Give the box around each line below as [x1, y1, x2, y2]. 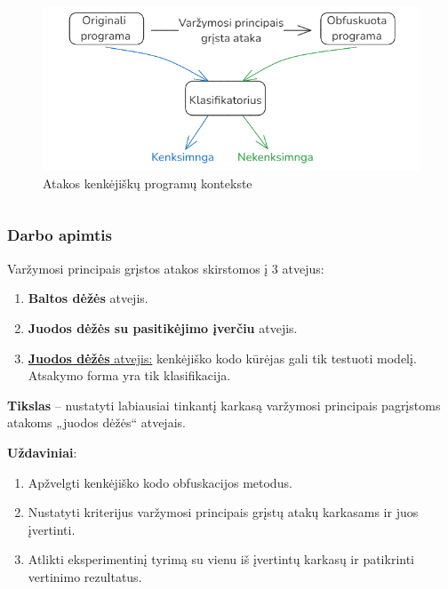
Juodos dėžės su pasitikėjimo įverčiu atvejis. [28, 318, 298, 337]
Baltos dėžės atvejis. [28, 289, 148, 307]
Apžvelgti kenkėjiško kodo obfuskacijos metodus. [28, 473, 292, 491]
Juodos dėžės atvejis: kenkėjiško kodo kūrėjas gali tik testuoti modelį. [28, 348, 417, 367]
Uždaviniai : [7, 442, 77, 461]
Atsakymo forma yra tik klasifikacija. [28, 366, 231, 385]
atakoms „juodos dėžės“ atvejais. [7, 413, 186, 432]
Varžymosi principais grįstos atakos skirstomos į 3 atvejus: [7, 259, 324, 277]
